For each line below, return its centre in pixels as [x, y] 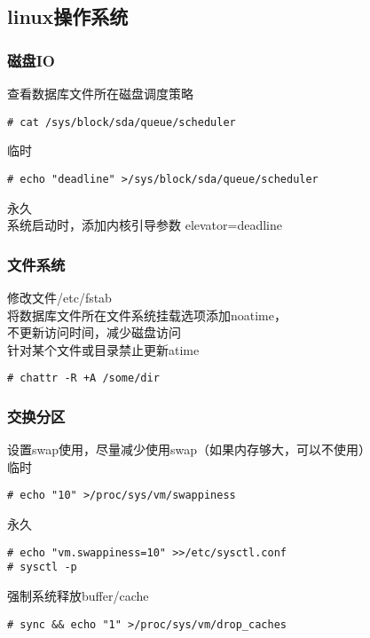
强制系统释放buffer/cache [78, 595]
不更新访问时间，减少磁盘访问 [94, 332]
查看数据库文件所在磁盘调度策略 [100, 93]
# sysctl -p [42, 567]
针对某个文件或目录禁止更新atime [103, 349]
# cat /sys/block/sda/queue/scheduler [122, 122]
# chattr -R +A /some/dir [83, 378]
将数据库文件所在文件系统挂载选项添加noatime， [147, 315]
